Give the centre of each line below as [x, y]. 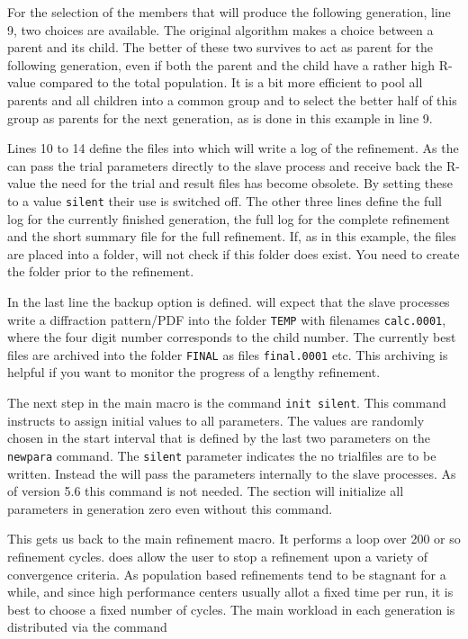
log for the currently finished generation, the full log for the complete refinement [229, 218]
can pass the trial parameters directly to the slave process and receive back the [225, 165]
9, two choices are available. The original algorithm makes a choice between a [220, 29]
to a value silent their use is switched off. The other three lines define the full [225, 200]
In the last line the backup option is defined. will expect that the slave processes [229, 301]
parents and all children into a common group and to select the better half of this [232, 99]
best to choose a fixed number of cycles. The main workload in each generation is [231, 609]
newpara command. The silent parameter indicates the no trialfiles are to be [222, 455]
